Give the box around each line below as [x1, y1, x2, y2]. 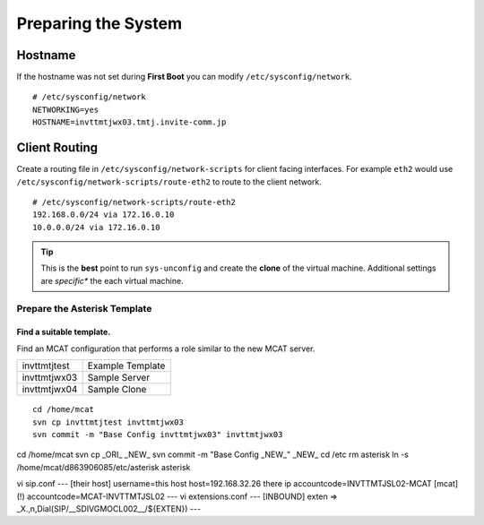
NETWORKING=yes [32, 104, 99, 115]
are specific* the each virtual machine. [40, 275, 184, 286]
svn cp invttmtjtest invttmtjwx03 [32, 417, 184, 427]
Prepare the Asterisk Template [16, 302, 152, 314]
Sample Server [87, 372, 151, 384]
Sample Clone [87, 383, 147, 396]
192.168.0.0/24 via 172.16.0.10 [32, 210, 175, 219]
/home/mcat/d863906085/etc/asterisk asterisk [16, 461, 191, 472]
